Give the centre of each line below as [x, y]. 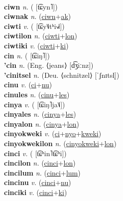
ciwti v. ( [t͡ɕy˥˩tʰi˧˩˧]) [34, 26]
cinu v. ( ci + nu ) [28, 85]
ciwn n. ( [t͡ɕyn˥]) [31, 6]
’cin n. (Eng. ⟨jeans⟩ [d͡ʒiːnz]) [49, 65]
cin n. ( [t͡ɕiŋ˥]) [27, 55]
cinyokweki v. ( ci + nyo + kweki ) [53, 133]
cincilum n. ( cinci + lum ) [42, 172]
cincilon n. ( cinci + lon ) [40, 163]
